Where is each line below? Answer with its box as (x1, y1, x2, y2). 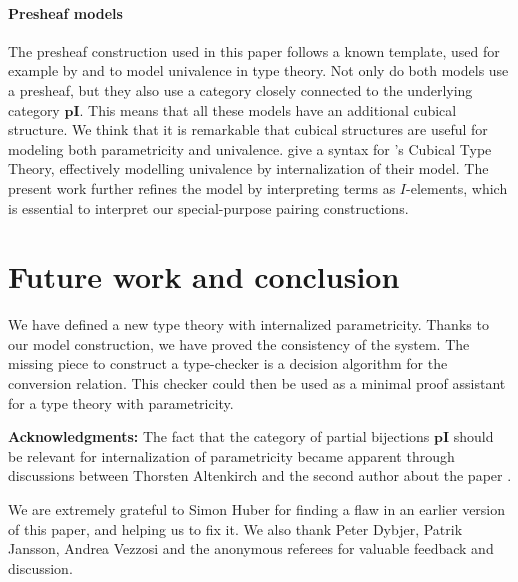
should (453, 426, 494, 447)
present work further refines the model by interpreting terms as (8, 177, 396, 198)
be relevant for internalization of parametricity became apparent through (8, 445, 455, 466)
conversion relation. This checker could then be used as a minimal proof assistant (8, 373, 506, 394)
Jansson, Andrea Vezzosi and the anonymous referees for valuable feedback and (8, 538, 494, 559)
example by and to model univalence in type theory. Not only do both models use (8, 60, 509, 81)
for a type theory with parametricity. (8, 392, 234, 413)
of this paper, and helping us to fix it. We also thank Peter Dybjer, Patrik (8, 518, 463, 539)
